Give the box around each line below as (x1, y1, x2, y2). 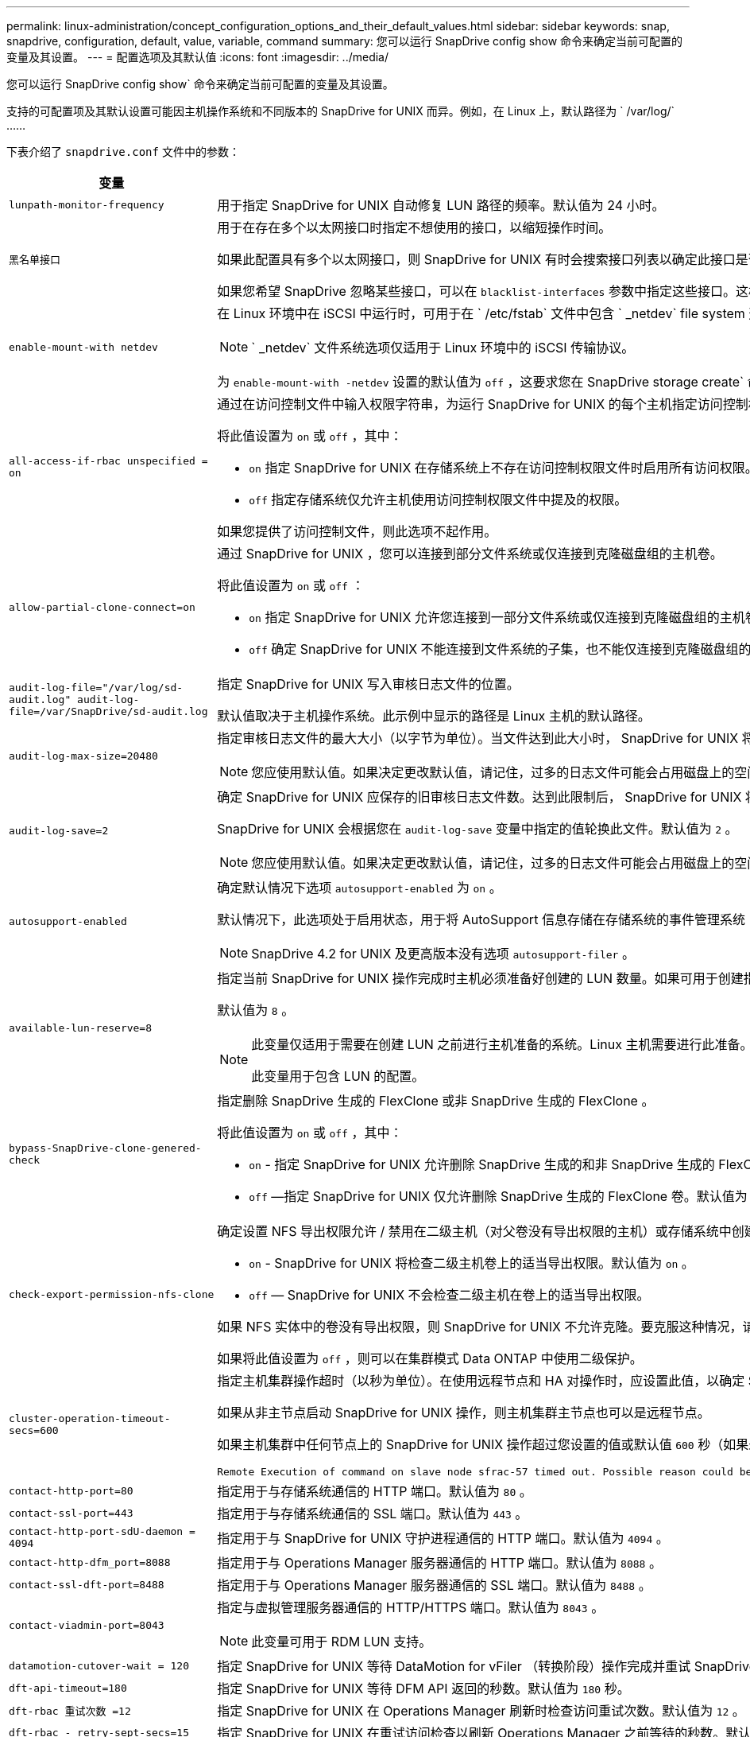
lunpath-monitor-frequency (9, 198, 164, 211)
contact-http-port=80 (9, 1484, 133, 1497)
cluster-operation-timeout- (9, 1412, 171, 1424)
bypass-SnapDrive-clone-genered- (9, 1142, 202, 1154)
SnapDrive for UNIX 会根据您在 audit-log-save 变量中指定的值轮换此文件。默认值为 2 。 (217, 821, 738, 837)
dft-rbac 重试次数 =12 (9, 1704, 131, 1717)
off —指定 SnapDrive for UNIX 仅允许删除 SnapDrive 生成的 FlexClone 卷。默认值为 (249, 1188, 748, 1204)
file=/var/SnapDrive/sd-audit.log (9, 705, 208, 717)
